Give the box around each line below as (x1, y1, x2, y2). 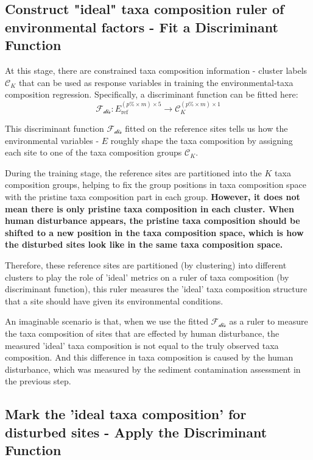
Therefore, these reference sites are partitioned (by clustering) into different (5, 258, 287, 271)
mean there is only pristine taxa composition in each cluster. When (5, 202, 294, 215)
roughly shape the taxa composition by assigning (110, 134, 293, 146)
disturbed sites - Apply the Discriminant (5, 422, 267, 441)
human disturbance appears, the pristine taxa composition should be (5, 214, 300, 227)
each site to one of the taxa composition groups (5, 146, 182, 159)
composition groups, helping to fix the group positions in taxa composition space (5, 178, 306, 191)
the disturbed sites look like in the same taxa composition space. (5, 238, 283, 251)
